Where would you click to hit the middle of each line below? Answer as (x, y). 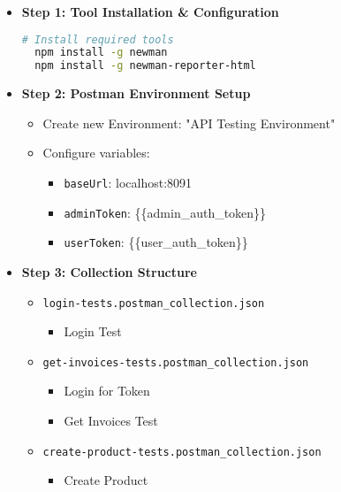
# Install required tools (98, 39)
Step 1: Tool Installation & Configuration (150, 12)
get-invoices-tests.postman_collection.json (176, 362)
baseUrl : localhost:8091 (128, 182)
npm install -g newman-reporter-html (145, 66)
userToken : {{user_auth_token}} (156, 242)
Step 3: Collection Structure (109, 271)
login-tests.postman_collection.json (154, 303)
